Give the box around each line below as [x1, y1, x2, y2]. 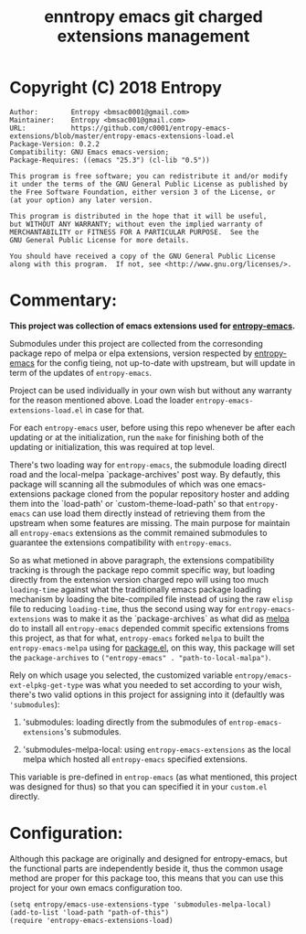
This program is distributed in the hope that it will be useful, [9, 211, 268, 220]
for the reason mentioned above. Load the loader [9, 394, 195, 405]
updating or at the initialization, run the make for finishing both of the [9, 432, 264, 443]
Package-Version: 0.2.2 [9, 139, 100, 148]
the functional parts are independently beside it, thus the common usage [9, 863, 283, 874]
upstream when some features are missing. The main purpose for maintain [9, 517, 290, 528]
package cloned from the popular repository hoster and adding [52, 488, 290, 499]
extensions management [57, 26, 250, 47]
